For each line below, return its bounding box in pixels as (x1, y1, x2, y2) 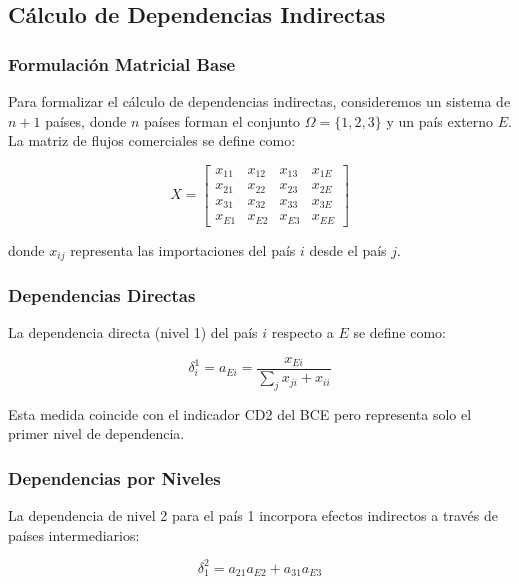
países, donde (45, 110, 127, 131)
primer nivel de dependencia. (8, 423, 185, 444)
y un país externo (386, 110, 494, 131)
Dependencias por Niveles (8, 465, 221, 490)
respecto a (271, 322, 334, 343)
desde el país (309, 239, 387, 260)
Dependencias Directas (8, 283, 196, 308)
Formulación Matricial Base (8, 51, 236, 76)
